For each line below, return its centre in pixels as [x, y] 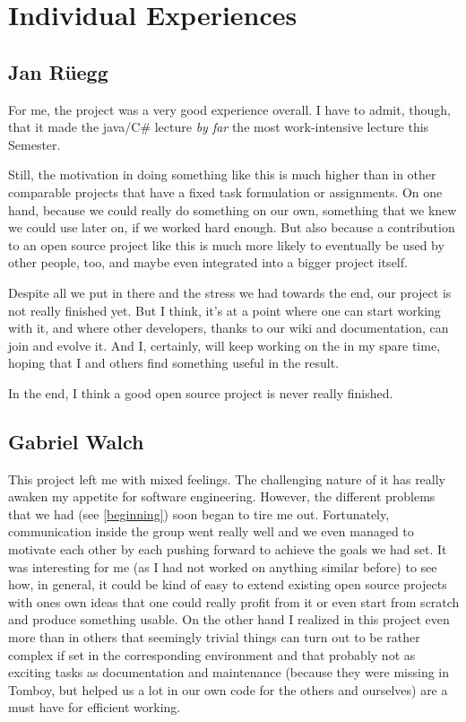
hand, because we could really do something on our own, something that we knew [233, 209]
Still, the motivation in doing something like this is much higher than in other [222, 174]
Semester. [35, 144]
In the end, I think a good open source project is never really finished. [201, 392]
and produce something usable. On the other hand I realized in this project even [229, 619]
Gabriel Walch [76, 441]
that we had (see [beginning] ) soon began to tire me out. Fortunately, [199, 513]
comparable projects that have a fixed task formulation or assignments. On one [225, 191]
